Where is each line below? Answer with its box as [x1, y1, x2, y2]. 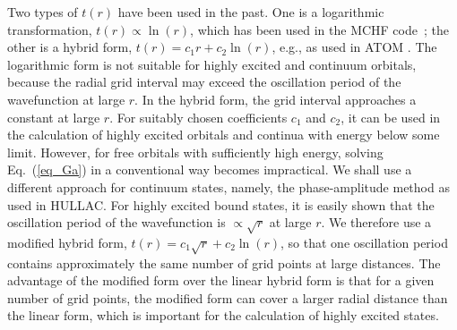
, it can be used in [341, 107, 441, 126]
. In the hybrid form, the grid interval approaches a [134, 89, 417, 108]
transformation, [7, 20, 92, 38]
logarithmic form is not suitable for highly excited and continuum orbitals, [7, 55, 417, 73]
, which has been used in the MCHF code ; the [190, 20, 449, 38]
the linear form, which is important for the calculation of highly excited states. [7, 306, 439, 325]
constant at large [7, 107, 100, 126]
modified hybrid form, [7, 233, 127, 251]
